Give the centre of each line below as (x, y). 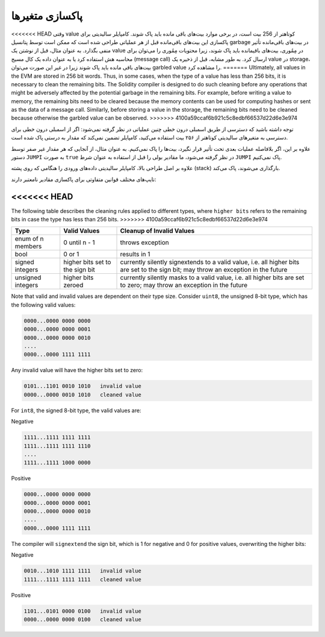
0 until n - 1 (79, 242)
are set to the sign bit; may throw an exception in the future (204, 270)
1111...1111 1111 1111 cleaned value (82, 579)
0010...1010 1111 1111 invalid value (82, 571)
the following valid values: (43, 305)
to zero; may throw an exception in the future (184, 285)
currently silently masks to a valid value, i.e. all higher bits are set (212, 277)
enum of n (29, 239)
